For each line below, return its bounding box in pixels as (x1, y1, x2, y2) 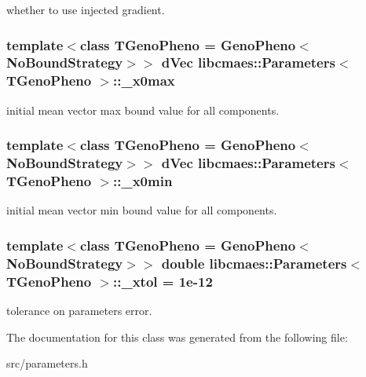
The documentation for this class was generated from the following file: (6, 328, 348, 345)
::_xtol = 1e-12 (113, 271, 213, 291)
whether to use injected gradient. (6, 2, 165, 17)
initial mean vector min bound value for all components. (6, 202, 277, 218)
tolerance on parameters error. (6, 302, 152, 318)
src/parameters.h (6, 355, 88, 372)
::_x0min (113, 171, 173, 191)
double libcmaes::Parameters (161, 253, 347, 273)
